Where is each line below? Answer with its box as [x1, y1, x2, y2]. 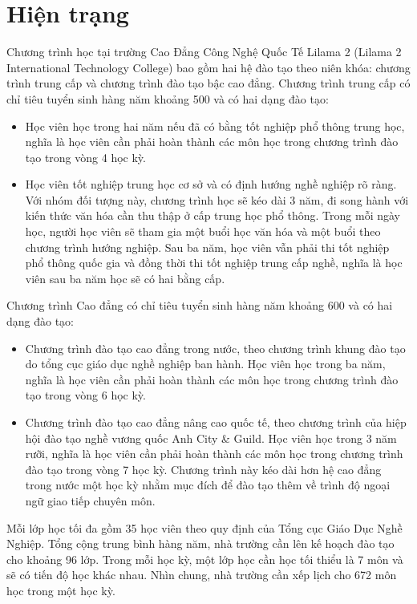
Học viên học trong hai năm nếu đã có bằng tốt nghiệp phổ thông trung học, [25, 117, 405, 134]
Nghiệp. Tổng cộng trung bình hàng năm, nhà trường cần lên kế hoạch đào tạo [6, 535, 395, 552]
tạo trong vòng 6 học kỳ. [25, 387, 146, 403]
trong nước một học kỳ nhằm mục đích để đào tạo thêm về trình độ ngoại [25, 476, 391, 493]
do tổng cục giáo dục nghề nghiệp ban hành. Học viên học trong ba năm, [25, 355, 386, 372]
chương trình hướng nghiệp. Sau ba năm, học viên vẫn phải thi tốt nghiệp [25, 238, 390, 255]
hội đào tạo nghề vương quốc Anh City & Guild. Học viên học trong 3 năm [25, 429, 397, 446]
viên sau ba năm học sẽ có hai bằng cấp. [25, 270, 225, 286]
